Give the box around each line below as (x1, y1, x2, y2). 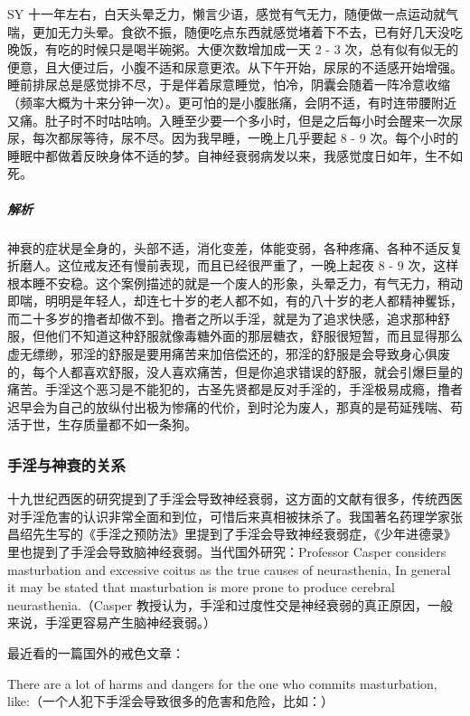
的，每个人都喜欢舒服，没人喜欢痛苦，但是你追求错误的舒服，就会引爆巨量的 (7, 362, 463, 381)
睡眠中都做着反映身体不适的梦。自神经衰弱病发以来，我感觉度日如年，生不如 (7, 146, 463, 165)
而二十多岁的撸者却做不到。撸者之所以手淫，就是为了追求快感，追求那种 (7, 308, 437, 327)
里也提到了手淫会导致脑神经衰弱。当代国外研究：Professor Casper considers (7, 542, 446, 561)
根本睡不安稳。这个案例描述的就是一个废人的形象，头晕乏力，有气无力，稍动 (7, 273, 463, 292)
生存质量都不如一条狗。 (57, 415, 197, 434)
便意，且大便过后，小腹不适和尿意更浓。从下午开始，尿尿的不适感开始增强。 (7, 57, 463, 76)
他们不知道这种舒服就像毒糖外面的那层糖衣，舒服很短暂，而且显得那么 (44, 326, 463, 345)
